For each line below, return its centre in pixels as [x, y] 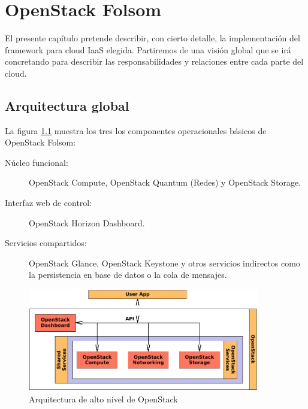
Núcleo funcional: [37, 162]
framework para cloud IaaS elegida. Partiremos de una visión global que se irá [148, 49]
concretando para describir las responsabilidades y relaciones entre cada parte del [154, 61]
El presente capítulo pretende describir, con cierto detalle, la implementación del [153, 38]
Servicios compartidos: [46, 243]
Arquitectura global [67, 105]
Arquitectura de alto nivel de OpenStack [103, 399]
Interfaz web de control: [49, 203]
